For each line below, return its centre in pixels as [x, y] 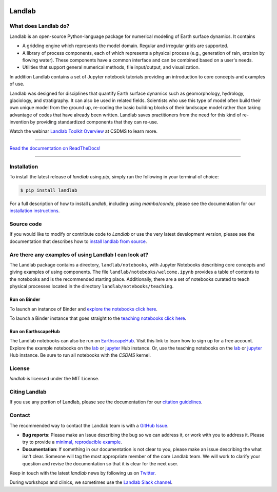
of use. [17, 84]
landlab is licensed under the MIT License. [54, 379]
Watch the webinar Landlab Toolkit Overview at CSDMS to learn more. [84, 131]
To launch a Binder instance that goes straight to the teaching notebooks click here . [98, 318]
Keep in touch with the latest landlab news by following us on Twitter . [83, 473]
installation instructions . [35, 211]
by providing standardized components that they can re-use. [94, 122]
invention [19, 122]
